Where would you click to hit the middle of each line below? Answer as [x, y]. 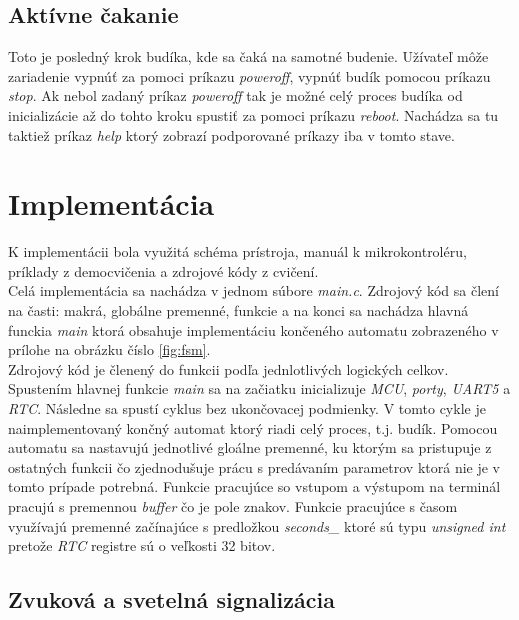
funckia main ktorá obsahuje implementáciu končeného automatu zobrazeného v [253, 329]
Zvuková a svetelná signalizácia [171, 599]
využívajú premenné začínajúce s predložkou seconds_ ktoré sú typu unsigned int [257, 525]
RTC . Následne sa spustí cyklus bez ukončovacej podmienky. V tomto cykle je [247, 408]
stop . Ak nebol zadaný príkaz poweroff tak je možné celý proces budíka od [235, 95]
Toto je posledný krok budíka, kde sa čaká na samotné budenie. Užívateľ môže [248, 56]
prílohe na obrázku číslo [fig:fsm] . [109, 349]
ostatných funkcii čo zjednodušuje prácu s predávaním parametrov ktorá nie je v [254, 466]
